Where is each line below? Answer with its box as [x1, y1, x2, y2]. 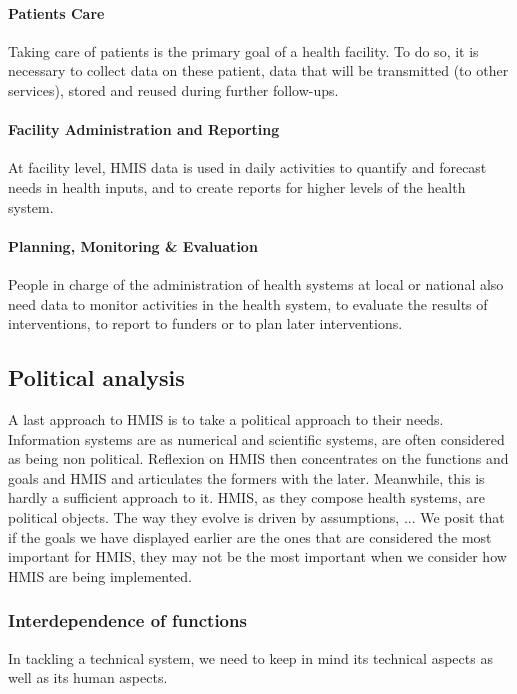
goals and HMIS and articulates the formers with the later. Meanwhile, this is [8, 467, 485, 488]
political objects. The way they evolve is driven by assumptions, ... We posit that [8, 506, 505, 527]
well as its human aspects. [8, 667, 168, 688]
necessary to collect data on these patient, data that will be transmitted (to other [8, 60, 509, 81]
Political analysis [8, 362, 185, 393]
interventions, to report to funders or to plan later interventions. [8, 313, 403, 334]
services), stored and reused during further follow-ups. [8, 79, 339, 100]
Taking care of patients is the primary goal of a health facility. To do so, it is [8, 40, 479, 61]
